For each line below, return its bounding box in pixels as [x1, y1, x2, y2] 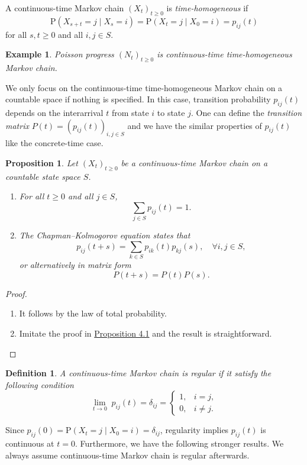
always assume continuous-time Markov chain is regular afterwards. [5, 448, 250, 461]
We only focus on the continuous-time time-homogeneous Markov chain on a [5, 81, 283, 93]
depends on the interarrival [5, 106, 104, 118]
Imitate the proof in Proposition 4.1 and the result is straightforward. [19, 327, 272, 339]
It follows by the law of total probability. [19, 307, 167, 319]
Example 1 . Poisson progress [5, 48, 114, 60]
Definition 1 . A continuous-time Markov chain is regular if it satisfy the [5, 367, 272, 379]
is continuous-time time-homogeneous [157, 48, 292, 60]
